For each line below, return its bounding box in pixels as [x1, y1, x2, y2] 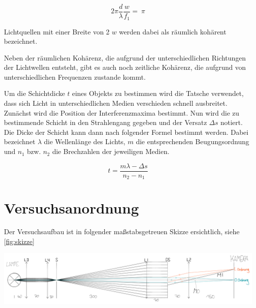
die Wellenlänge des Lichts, [44, 136, 126, 147]
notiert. [220, 117, 243, 127]
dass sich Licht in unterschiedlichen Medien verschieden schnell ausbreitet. [4, 98, 227, 108]
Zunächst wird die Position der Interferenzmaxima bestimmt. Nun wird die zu [4, 107, 239, 118]
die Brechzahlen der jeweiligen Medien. [52, 146, 170, 156]
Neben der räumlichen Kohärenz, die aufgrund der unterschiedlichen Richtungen [4, 52, 246, 62]
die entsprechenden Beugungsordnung [136, 136, 250, 147]
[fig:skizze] [4, 236, 34, 246]
